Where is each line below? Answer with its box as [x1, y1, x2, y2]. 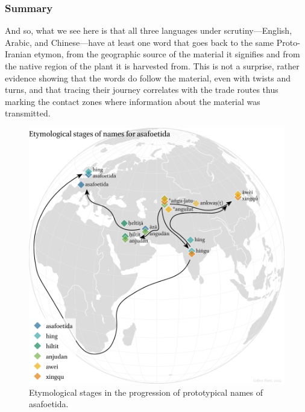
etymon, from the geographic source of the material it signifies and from [34, 48, 300, 60]
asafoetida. [29, 398, 69, 410]
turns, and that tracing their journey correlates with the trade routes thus [5, 83, 278, 96]
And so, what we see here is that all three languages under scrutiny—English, [5, 24, 292, 37]
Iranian [5, 48, 32, 60]
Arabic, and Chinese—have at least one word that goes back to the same [5, 36, 274, 48]
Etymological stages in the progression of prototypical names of [29, 385, 263, 398]
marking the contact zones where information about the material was [5, 95, 260, 107]
